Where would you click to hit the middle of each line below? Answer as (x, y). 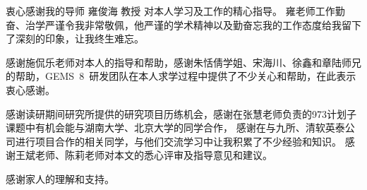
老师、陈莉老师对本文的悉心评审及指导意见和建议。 (154, 155)
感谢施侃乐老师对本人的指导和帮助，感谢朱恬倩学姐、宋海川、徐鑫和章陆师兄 (183, 62)
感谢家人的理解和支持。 (60, 178)
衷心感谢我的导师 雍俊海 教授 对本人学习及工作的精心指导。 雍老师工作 (170, 11)
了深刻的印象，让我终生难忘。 (75, 38)
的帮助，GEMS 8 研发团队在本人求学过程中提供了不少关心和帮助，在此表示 (181, 76)
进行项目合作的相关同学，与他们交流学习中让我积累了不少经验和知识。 (178, 141)
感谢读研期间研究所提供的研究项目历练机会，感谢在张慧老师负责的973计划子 (181, 113)
